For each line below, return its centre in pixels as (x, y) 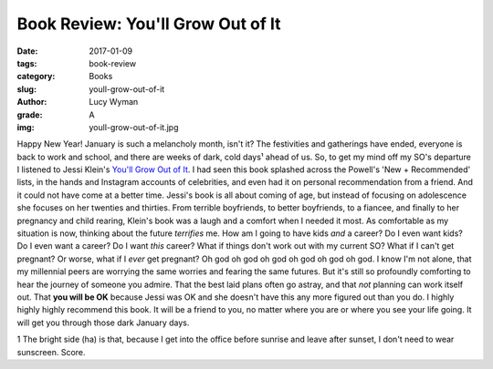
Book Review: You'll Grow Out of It (149, 24)
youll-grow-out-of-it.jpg (134, 127)
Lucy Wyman (114, 102)
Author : (32, 102)
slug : (26, 89)
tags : (27, 63)
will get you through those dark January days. (103, 323)
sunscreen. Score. (51, 352)
